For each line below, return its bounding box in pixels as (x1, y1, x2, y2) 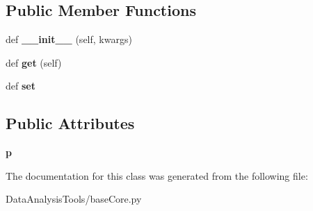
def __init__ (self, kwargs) (6, 32, 132, 47)
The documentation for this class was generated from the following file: (6, 168, 308, 183)
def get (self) (6, 55, 62, 69)
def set (6, 78, 35, 93)
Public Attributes (6, 112, 135, 134)
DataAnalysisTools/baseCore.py (6, 192, 142, 206)
